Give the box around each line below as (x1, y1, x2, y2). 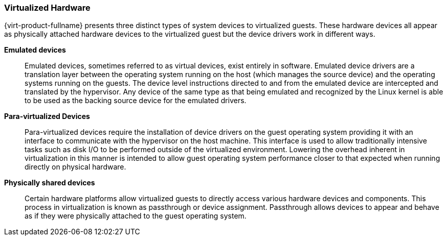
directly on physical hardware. (25, 162, 126, 172)
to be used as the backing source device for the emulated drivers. (25, 96, 247, 105)
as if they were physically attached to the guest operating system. (25, 211, 247, 221)
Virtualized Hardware (4, 3, 91, 13)
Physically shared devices (4, 178, 95, 187)
